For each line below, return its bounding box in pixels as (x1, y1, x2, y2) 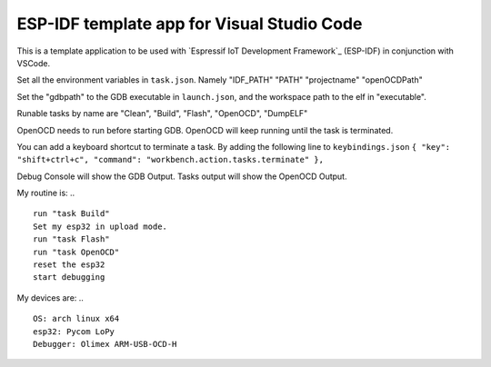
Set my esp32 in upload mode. (33, 221, 168, 232)
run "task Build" (33, 209, 110, 219)
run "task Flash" (33, 234, 110, 244)
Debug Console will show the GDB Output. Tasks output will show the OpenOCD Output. (16, 171, 347, 182)
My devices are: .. (16, 292, 84, 303)
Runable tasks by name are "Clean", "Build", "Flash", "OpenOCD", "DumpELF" (16, 108, 308, 119)
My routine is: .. (16, 187, 75, 199)
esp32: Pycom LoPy (33, 326, 115, 336)
